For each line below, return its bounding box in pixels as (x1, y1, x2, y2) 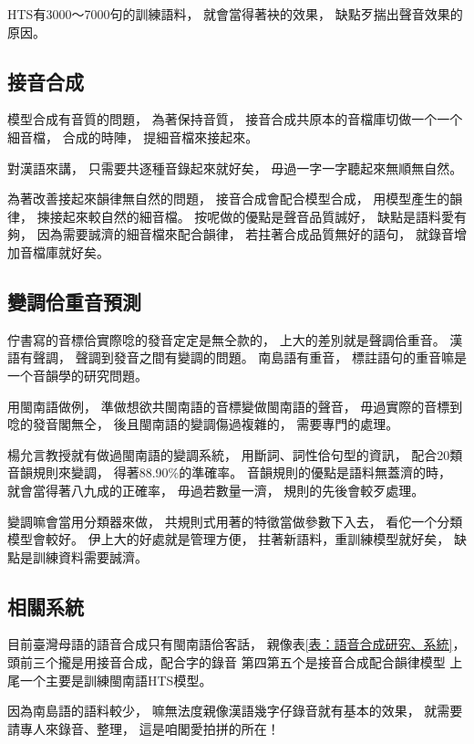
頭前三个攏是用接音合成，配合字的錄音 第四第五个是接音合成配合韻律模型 (7, 653, 446, 672)
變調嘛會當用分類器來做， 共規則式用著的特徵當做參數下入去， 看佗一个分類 (7, 511, 463, 530)
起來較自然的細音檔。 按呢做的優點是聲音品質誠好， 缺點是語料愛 (62, 206, 454, 225)
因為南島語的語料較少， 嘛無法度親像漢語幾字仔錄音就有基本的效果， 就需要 (7, 701, 463, 720)
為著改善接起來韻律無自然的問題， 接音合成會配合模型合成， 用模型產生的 (7, 189, 450, 208)
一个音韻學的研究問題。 (7, 365, 148, 384)
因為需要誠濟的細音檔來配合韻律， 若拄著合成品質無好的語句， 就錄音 (36, 225, 454, 244)
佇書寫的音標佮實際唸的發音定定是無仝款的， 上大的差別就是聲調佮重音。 (7, 330, 446, 349)
